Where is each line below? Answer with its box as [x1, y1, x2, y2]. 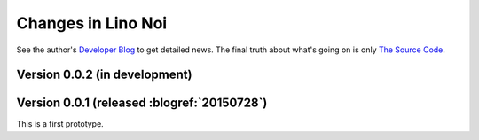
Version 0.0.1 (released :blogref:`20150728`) [16, 96, 268, 111]
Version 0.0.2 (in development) [16, 67, 192, 82]
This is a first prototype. [16, 119, 104, 129]
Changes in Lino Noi [16, 13, 168, 33]
